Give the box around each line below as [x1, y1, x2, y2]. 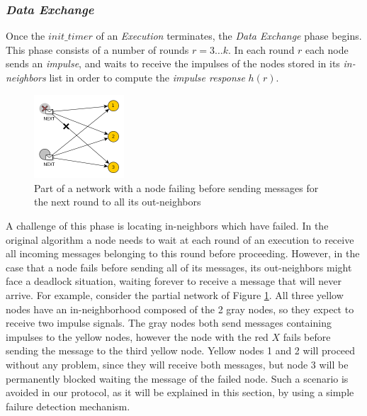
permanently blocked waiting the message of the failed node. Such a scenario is [6, 371, 349, 386]
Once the [6, 28, 45, 43]
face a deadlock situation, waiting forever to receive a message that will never [6, 274, 341, 288]
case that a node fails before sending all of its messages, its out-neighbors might [6, 259, 352, 274]
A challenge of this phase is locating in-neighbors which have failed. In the [6, 218, 329, 232]
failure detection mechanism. [6, 398, 130, 413]
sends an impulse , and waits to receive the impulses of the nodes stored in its [6, 56, 340, 71]
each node [305, 42, 349, 57]
